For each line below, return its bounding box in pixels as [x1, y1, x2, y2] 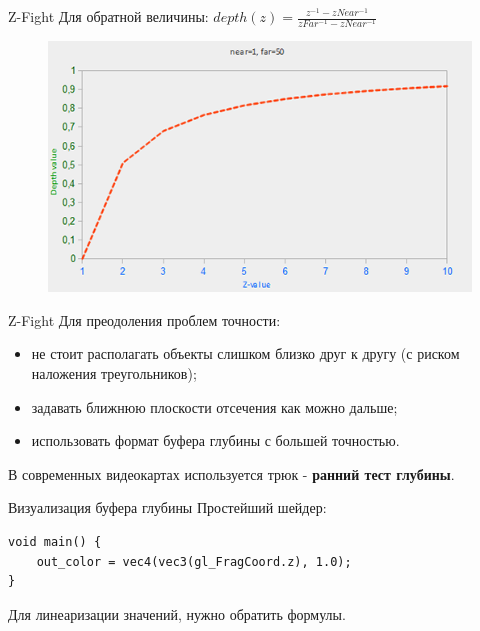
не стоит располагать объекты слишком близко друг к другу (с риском [31, 343, 460, 364]
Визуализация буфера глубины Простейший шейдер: [8, 497, 327, 518]
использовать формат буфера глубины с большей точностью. [31, 430, 400, 451]
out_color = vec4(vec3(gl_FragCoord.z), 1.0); [36, 554, 352, 569]
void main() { [8, 535, 102, 550]
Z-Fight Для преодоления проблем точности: [8, 309, 281, 330]
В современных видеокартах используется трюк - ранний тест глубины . [8, 463, 455, 484]
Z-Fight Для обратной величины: [8, 6, 209, 26]
